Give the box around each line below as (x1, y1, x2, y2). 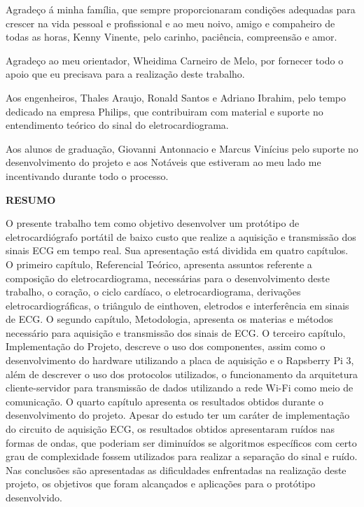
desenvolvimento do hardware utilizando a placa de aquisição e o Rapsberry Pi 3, (6, 353, 354, 368)
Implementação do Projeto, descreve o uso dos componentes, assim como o (6, 339, 325, 354)
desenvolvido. (6, 490, 62, 504)
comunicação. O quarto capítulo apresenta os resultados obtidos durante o (6, 394, 323, 408)
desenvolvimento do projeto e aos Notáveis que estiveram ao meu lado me (6, 155, 321, 169)
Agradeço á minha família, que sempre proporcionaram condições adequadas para (6, 2, 356, 16)
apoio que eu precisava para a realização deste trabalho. (6, 67, 245, 81)
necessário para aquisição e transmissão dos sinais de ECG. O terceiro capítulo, (6, 325, 346, 340)
